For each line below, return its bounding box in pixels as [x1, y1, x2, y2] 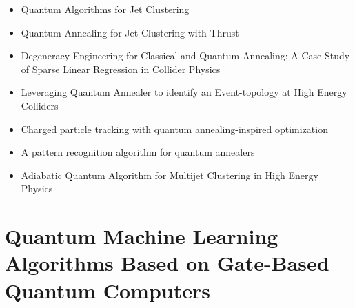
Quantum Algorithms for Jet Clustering [21, 2, 190, 16]
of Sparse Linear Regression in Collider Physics [21, 61, 221, 76]
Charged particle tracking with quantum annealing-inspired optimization [21, 121, 328, 136]
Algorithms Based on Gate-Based [5, 249, 329, 277]
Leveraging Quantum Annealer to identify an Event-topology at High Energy [21, 85, 347, 99]
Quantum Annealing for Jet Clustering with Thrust [21, 25, 239, 39]
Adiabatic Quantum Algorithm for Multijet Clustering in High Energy [21, 167, 318, 182]
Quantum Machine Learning [5, 222, 278, 250]
